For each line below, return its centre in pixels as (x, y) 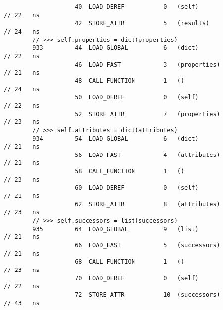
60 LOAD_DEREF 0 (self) (137, 188)
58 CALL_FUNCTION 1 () (130, 172)
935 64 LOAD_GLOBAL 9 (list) (115, 229)
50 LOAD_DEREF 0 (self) (137, 97)
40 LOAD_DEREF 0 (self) (137, 7)
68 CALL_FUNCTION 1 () (130, 262)
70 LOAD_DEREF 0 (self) (137, 278)
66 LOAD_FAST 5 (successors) (147, 246)
